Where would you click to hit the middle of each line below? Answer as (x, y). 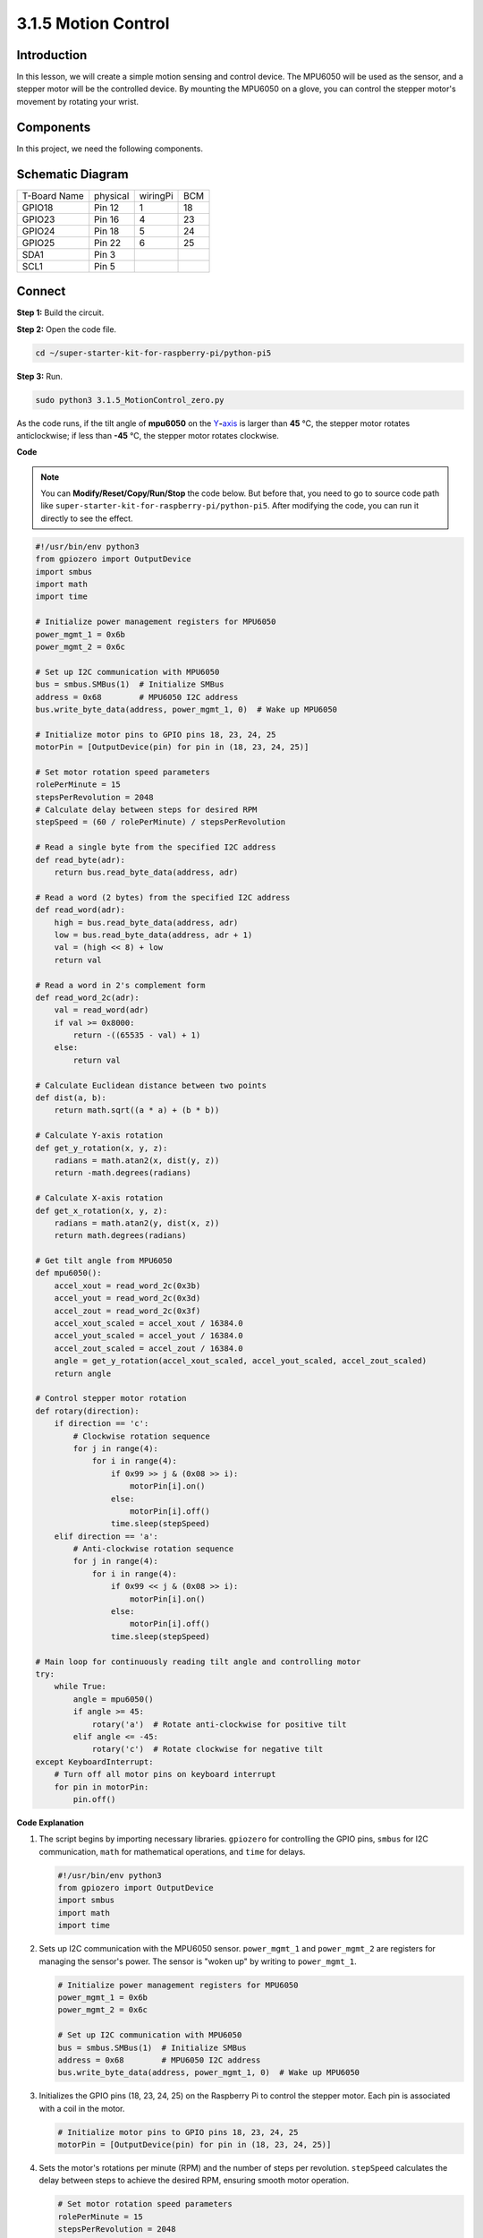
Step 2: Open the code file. (66, 329)
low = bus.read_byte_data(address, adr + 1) (153, 935)
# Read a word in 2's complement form (120, 985)
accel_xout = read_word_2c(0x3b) (127, 1286)
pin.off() (94, 1799)
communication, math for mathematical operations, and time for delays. (172, 1851)
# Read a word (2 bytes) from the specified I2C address (163, 897)
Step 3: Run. (39, 376)
